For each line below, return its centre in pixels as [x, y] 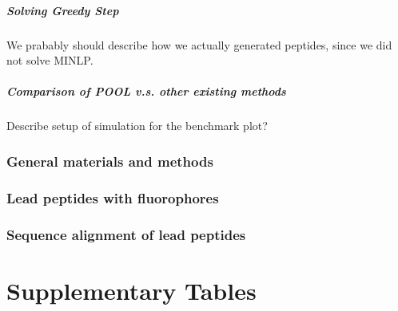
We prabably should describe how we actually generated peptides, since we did [199, 44]
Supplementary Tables [131, 290]
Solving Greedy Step [63, 10]
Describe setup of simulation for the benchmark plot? [137, 126]
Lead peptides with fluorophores [113, 197]
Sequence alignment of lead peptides [126, 234]
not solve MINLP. [50, 60]
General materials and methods [110, 161]
